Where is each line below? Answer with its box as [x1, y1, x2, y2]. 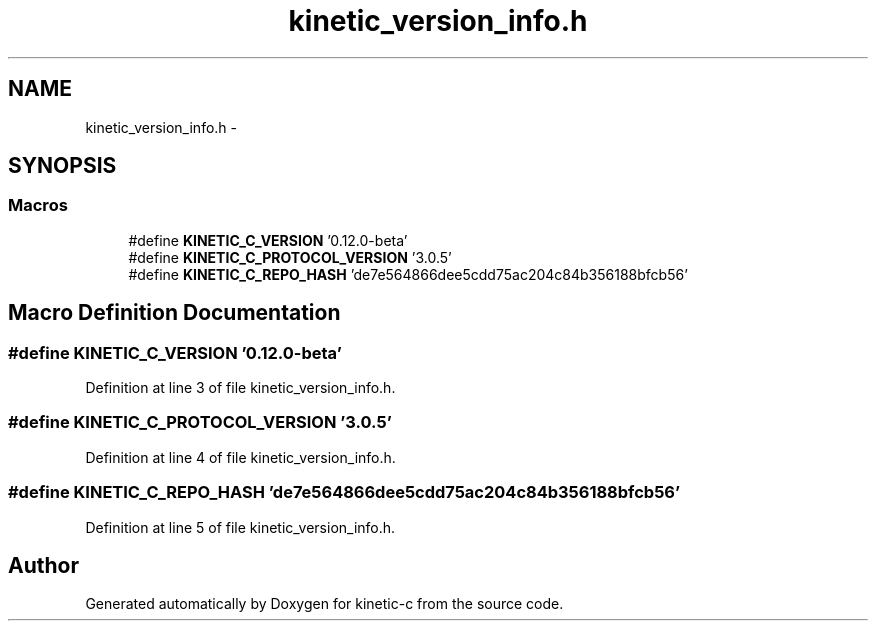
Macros [8, 195, 68, 216]
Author [8, 552, 79, 578]
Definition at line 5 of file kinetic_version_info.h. [85, 518, 396, 536]
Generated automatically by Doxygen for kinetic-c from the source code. [85, 595, 564, 613]
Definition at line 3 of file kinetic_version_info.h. [85, 379, 396, 397]
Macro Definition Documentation [8, 300, 341, 326]
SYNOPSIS [8, 153, 117, 179]
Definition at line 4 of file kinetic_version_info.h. [85, 448, 396, 466]
